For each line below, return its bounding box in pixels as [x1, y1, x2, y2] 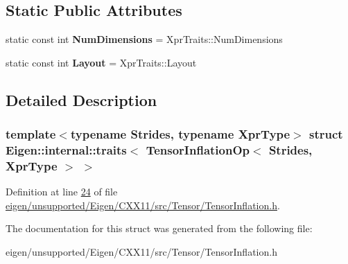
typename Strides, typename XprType [70, 125, 290, 143]
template [6, 125, 56, 143]
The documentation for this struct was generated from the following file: [6, 221, 313, 236]
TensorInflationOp [146, 141, 250, 159]
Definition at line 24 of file [6, 184, 118, 199]
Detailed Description [6, 89, 157, 110]
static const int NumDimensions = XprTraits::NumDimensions [6, 32, 283, 46]
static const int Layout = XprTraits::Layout [6, 55, 197, 69]
